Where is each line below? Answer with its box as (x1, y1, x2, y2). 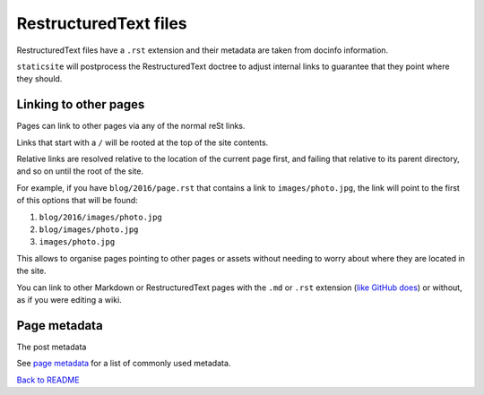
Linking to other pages (16, 97, 145, 112)
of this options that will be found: (16, 195, 138, 206)
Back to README (16, 374, 80, 385)
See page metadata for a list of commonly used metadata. (16, 358, 231, 369)
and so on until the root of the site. (16, 166, 144, 176)
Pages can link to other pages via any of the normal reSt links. (16, 121, 246, 132)
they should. (16, 73, 63, 84)
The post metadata (16, 341, 87, 352)
